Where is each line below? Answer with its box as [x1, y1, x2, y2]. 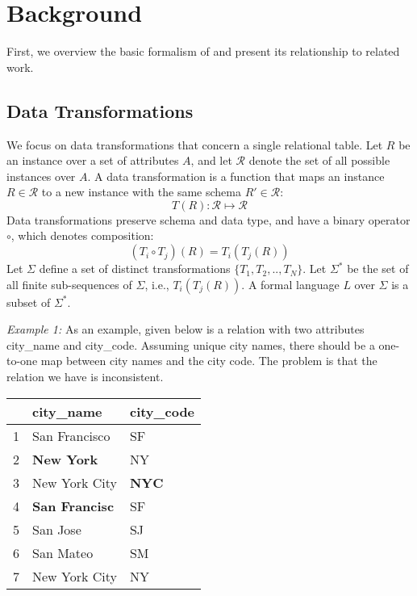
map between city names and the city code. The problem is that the [40, 352, 377, 369]
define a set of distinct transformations [39, 260, 231, 277]
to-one [6, 352, 38, 369]
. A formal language [241, 275, 340, 292]
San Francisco [32, 426, 111, 445]
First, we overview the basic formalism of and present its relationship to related [6, 43, 400, 60]
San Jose [32, 519, 81, 539]
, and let [190, 152, 232, 169]
